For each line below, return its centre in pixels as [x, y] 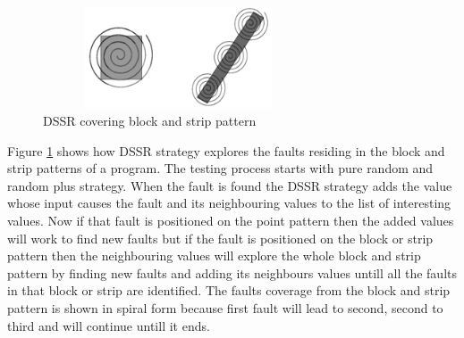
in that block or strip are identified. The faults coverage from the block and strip [229, 290]
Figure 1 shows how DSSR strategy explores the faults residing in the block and [226, 150]
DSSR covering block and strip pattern [150, 120]
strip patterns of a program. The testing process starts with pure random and [220, 168]
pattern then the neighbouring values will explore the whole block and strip [214, 256]
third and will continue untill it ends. [109, 325]
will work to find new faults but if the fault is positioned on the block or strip [220, 238]
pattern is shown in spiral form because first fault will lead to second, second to [225, 307]
